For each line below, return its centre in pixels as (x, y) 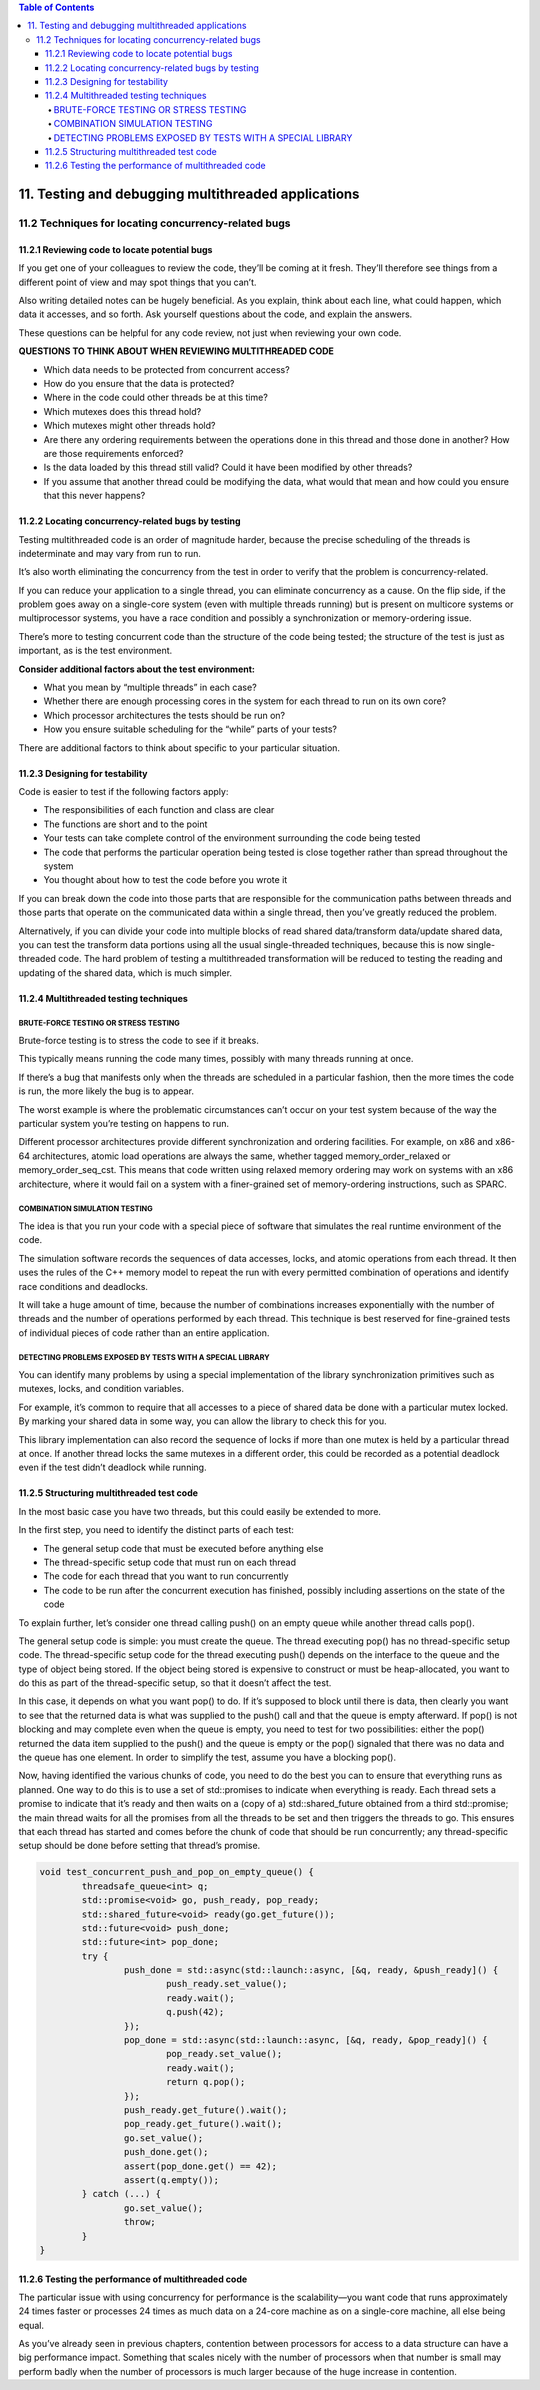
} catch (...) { (121, 2194)
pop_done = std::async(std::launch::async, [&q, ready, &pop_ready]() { (306, 2040)
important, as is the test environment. (95, 651)
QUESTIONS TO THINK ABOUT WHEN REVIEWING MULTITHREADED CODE (176, 351)
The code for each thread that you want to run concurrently (166, 1576)
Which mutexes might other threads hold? (129, 426)
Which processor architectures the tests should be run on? (164, 715)
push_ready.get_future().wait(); (205, 2110)
